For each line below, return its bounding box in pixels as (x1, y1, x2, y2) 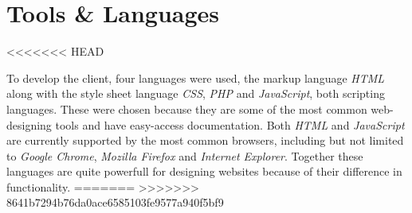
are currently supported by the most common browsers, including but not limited (6, 132, 404, 149)
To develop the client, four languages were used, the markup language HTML (6, 69, 385, 86)
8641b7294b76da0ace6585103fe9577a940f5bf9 (6, 194, 224, 211)
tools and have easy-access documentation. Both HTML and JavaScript (55, 116, 405, 133)
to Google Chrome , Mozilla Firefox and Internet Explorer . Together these (6, 147, 363, 164)
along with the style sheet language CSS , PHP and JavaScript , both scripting (6, 85, 385, 102)
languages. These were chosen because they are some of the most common (6, 100, 367, 117)
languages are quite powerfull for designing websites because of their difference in (6, 163, 402, 180)
